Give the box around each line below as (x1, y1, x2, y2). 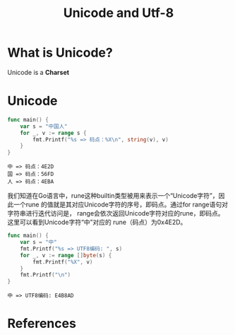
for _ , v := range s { (20, 129, 87, 136)
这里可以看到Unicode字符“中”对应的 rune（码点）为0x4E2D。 (7, 218, 187, 227)
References (7, 316, 76, 331)
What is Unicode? (7, 45, 113, 61)
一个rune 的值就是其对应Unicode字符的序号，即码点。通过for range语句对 (13, 200, 228, 209)
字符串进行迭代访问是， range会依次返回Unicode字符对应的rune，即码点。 (7, 209, 224, 218)
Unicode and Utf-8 (63, 5, 174, 21)
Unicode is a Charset (7, 68, 69, 76)
